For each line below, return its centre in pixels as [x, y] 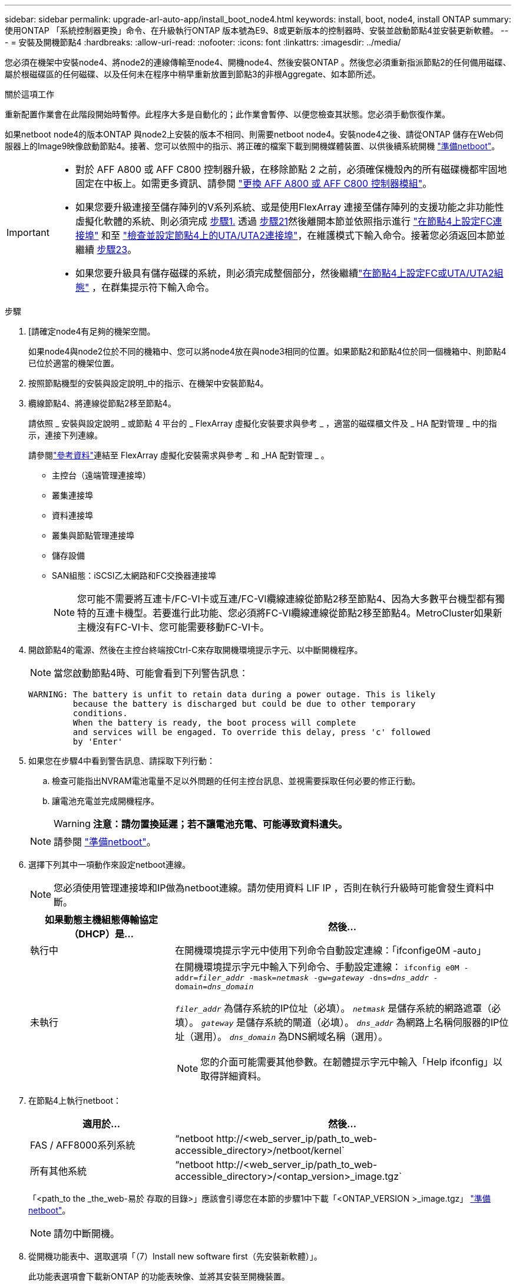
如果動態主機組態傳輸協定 [102, 920]
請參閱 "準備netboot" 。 [105, 842]
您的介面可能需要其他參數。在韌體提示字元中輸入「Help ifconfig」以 [351, 1062]
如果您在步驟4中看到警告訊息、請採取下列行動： [122, 761]
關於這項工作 [29, 94]
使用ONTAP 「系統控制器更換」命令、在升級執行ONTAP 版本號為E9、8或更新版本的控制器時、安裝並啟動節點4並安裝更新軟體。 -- [257, 30]
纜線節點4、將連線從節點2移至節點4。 [102, 403]
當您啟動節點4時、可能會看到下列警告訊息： [151, 673]
